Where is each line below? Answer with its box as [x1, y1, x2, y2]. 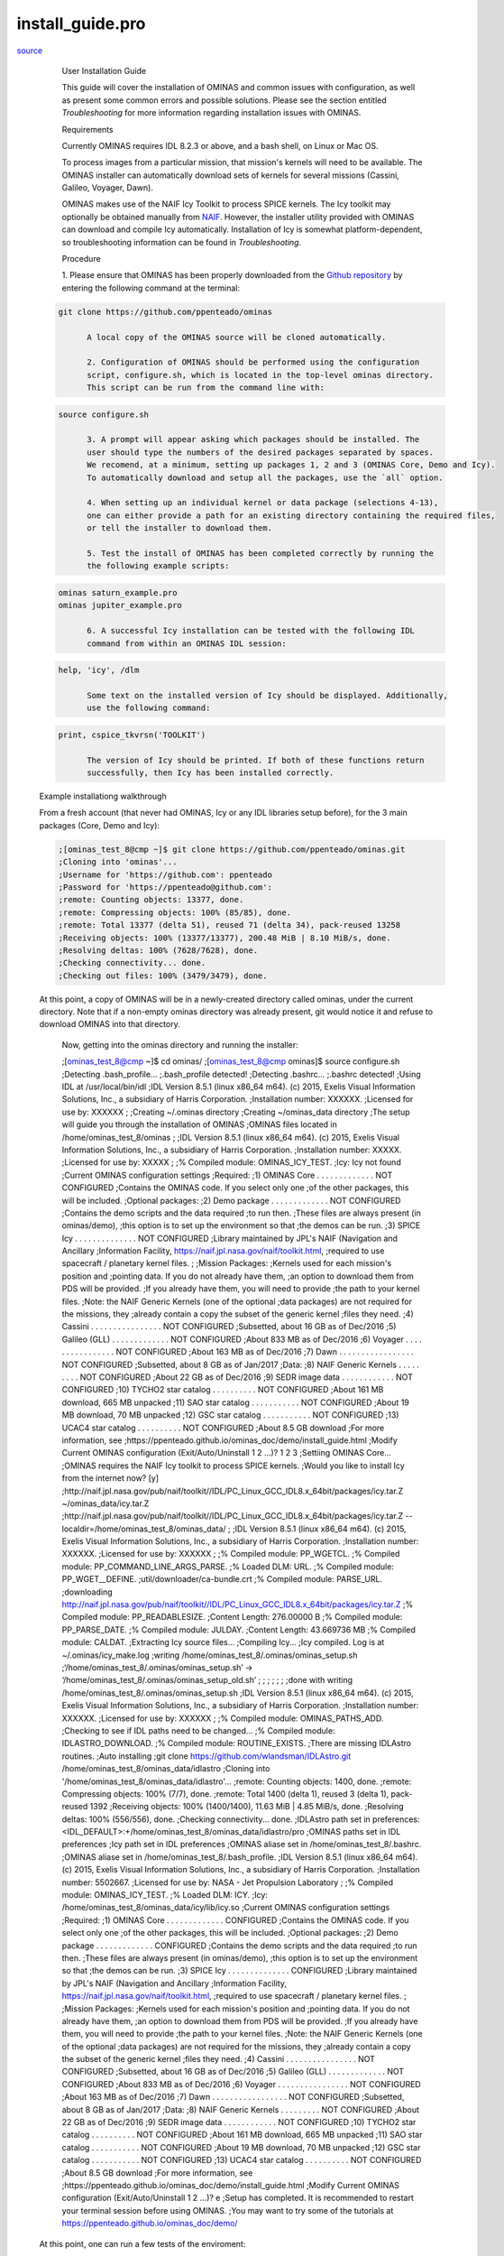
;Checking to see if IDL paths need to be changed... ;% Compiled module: [61, 1724, 335, 1736]
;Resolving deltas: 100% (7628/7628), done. [58, 945, 259, 956]
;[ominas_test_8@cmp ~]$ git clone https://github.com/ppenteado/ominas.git [58, 844, 406, 855]
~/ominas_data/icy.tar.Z [61, 1498, 150, 1509]
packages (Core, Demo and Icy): [39, 819, 160, 830]
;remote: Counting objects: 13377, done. [58, 894, 244, 905]
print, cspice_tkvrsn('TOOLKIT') [58, 729, 206, 740]
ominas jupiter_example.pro [58, 600, 182, 611]
